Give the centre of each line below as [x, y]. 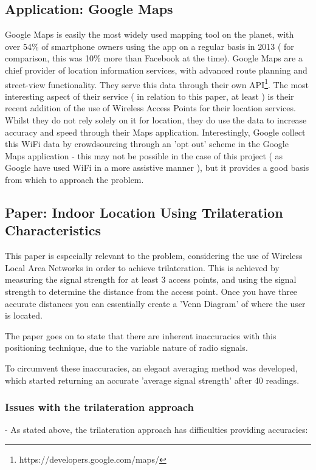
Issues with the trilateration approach [100, 407]
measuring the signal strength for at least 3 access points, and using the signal [151, 279]
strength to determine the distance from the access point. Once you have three [151, 291]
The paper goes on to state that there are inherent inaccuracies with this [141, 335]
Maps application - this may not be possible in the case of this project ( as [144, 155]
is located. [24, 315]
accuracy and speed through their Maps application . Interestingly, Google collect [155, 132]
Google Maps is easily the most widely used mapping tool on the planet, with [149, 34]
